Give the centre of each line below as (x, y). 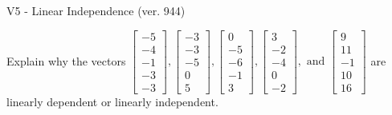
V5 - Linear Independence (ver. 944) (96, 10)
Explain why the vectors (66, 60)
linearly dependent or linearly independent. (112, 101)
